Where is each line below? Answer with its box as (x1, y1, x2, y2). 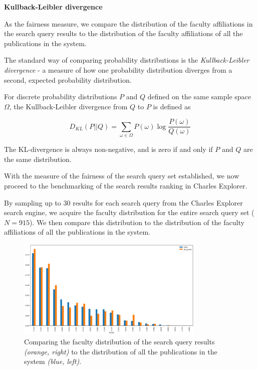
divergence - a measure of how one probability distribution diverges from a (4, 64, 232, 75)
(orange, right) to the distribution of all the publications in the (24, 346, 217, 356)
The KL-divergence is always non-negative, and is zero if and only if (4, 144, 213, 154)
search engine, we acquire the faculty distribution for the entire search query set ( (4, 207, 254, 218)
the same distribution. (4, 153, 72, 164)
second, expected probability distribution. (4, 74, 132, 85)
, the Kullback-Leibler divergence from (9, 101, 128, 111)
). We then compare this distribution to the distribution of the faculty (29, 217, 244, 227)
